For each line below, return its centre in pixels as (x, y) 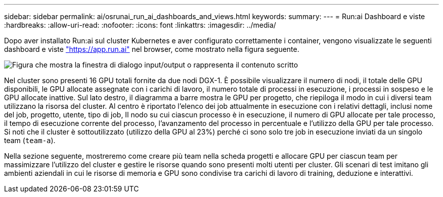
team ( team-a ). (30, 140)
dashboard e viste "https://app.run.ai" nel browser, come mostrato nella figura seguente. (152, 49)
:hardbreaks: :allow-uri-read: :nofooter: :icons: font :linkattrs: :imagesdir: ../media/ (140, 25)
